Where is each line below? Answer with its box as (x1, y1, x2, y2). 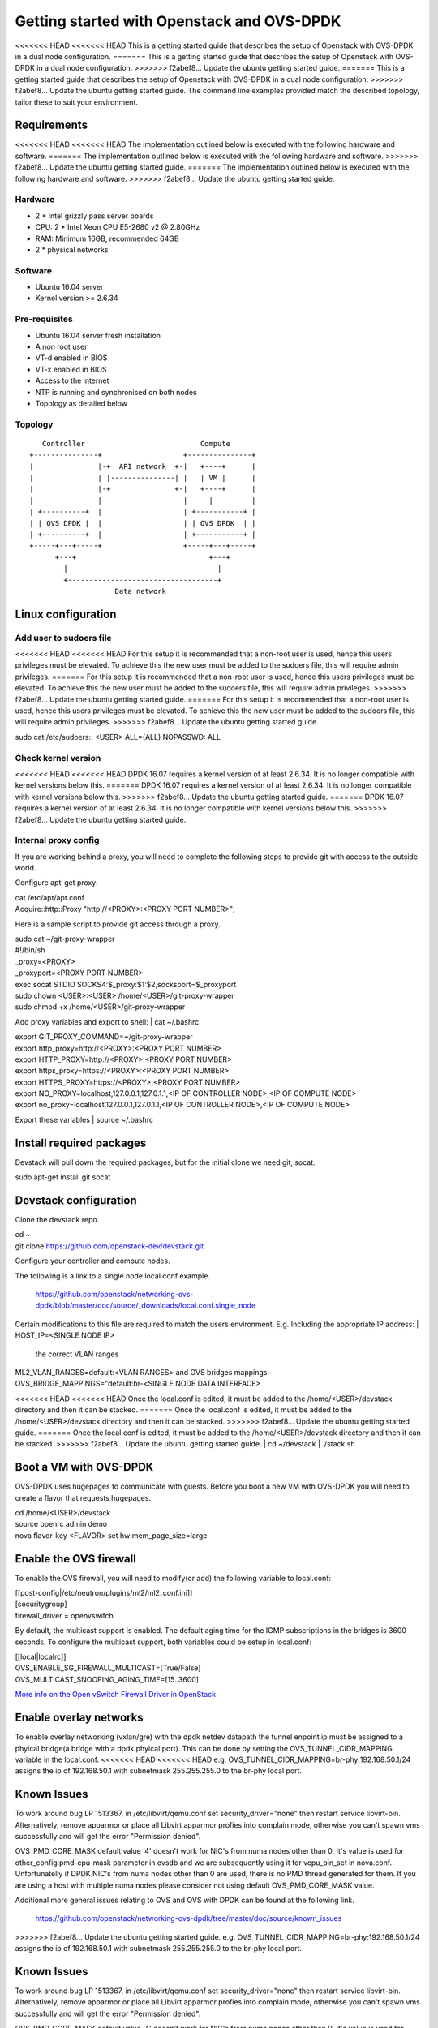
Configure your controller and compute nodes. (15, 1256, 170, 1265)
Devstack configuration (15, 1193, 137, 1207)
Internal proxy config (15, 835, 100, 846)
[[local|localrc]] (15, 1652, 67, 1662)
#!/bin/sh (15, 945, 45, 955)
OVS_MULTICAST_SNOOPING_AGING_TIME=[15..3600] (15, 1674, 199, 1684)
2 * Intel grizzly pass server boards (35, 211, 154, 221)
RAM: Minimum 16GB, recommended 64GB (35, 234, 179, 243)
